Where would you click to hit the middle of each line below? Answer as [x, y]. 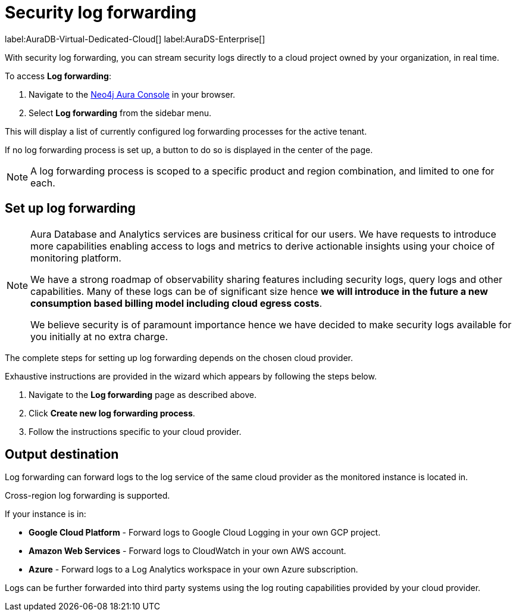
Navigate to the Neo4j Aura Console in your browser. [132, 94]
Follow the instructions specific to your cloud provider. [135, 431]
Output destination [62, 455]
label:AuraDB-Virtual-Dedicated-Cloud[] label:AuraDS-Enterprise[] [135, 39]
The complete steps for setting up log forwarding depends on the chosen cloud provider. [179, 357]
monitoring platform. [76, 258]
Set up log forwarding [70, 209]
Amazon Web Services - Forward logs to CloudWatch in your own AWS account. [187, 551]
